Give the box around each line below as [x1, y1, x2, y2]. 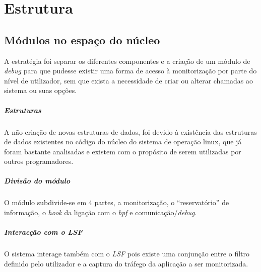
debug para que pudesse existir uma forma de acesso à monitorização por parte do [4, 65, 257, 76]
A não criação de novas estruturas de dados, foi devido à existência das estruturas [4, 126, 257, 137]
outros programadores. [4, 156, 74, 166]
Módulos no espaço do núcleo [4, 32, 160, 47]
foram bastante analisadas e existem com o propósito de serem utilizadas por [4, 146, 241, 156]
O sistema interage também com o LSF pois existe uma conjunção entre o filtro [4, 248, 249, 259]
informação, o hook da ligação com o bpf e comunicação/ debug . [4, 207, 197, 218]
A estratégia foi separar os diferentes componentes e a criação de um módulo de [4, 55, 250, 66]
